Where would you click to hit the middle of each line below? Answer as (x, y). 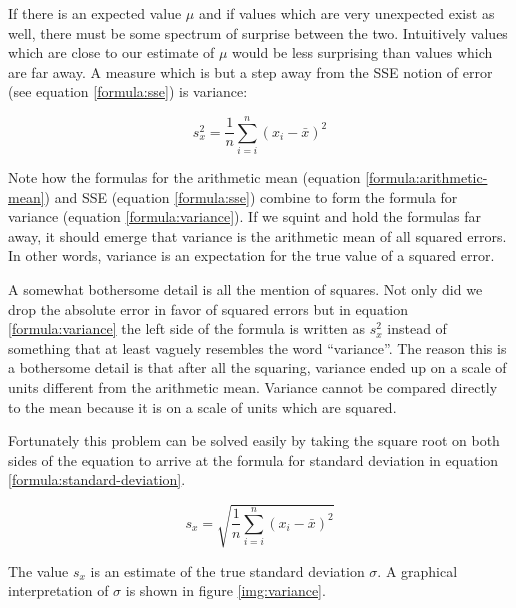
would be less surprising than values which (362, 52)
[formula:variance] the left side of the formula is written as (187, 328)
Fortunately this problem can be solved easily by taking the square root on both (254, 440)
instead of (417, 328)
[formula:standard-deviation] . (97, 479)
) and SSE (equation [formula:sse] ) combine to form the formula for (251, 196)
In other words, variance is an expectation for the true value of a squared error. (251, 255)
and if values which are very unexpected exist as (346, 13)
